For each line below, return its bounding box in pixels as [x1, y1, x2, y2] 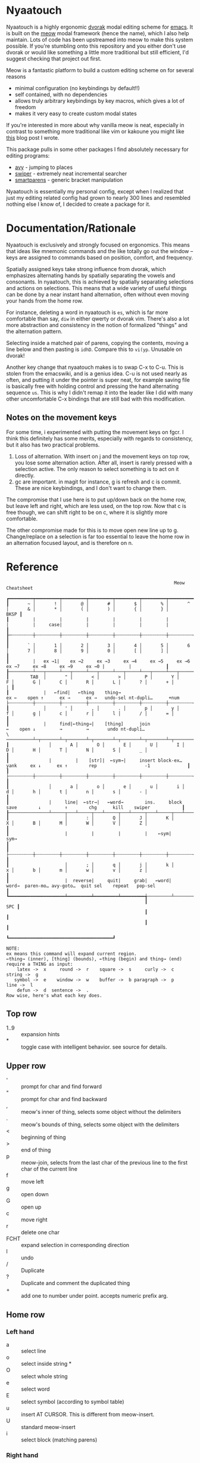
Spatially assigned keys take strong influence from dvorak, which [6, 265, 166, 272]
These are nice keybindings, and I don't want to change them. [14, 484, 167, 491]
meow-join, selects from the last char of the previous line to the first [21, 1159, 187, 1166]
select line [21, 1347, 46, 1354]
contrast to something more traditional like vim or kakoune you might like [6, 128, 185, 135]
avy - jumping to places [14, 164, 73, 171]
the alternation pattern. [6, 328, 62, 335]
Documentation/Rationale [6, 221, 136, 235]
